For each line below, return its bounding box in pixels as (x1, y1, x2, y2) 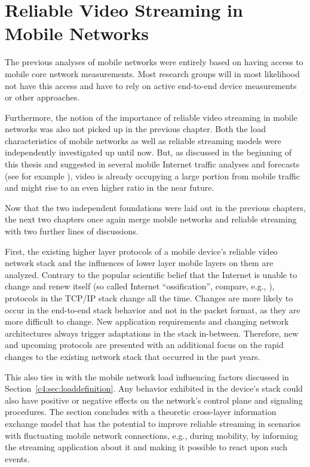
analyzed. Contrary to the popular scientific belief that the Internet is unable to (5, 268, 297, 280)
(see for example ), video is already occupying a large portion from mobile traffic (5, 169, 300, 182)
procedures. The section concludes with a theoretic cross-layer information (5, 405, 277, 418)
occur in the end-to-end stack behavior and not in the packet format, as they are (5, 303, 300, 316)
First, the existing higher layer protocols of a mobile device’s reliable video (5, 245, 278, 257)
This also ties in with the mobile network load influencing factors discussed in (5, 370, 289, 383)
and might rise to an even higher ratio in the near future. (5, 181, 214, 194)
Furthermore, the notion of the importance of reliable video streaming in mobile (5, 111, 297, 123)
